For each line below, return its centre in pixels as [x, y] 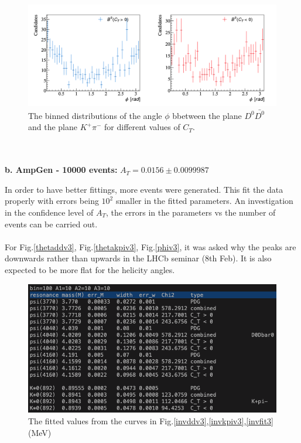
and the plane [53, 127]
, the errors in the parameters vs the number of [191, 212]
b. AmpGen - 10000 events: [61, 170]
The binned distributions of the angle [95, 115]
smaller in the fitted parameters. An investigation [204, 201]
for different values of [142, 127]
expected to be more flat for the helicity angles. [90, 269]
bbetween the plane [207, 115]
